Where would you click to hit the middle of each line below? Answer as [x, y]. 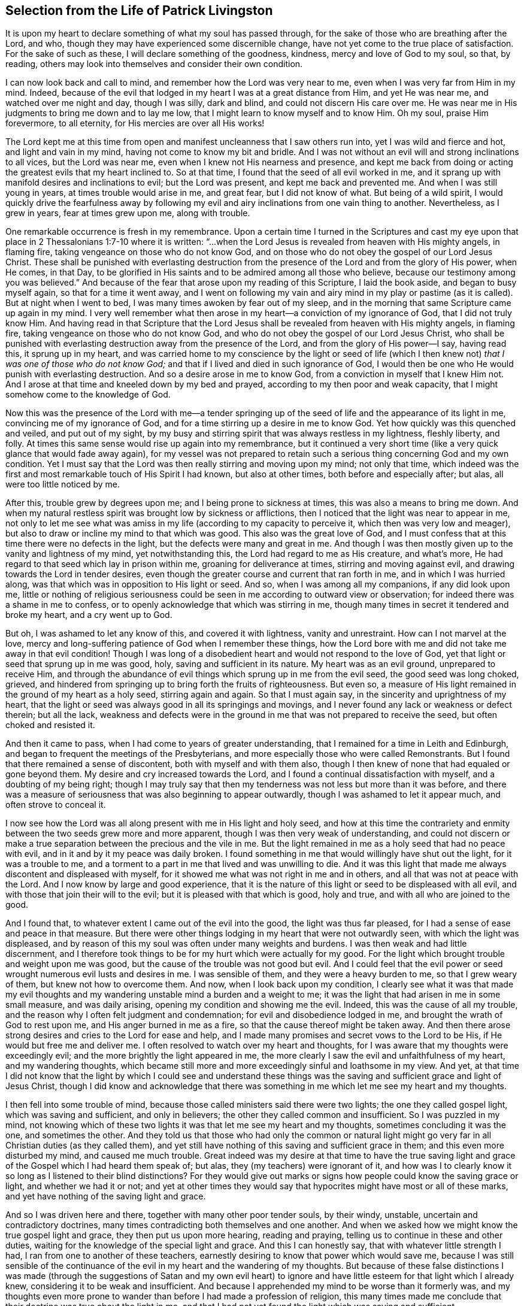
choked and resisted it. [50, 725]
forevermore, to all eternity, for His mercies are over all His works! [135, 123]
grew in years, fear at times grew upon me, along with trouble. [128, 213]
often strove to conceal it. [56, 805]
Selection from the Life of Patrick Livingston [139, 10]
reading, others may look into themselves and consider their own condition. [154, 64]
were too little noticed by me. [63, 484]
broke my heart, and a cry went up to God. [89, 615]
